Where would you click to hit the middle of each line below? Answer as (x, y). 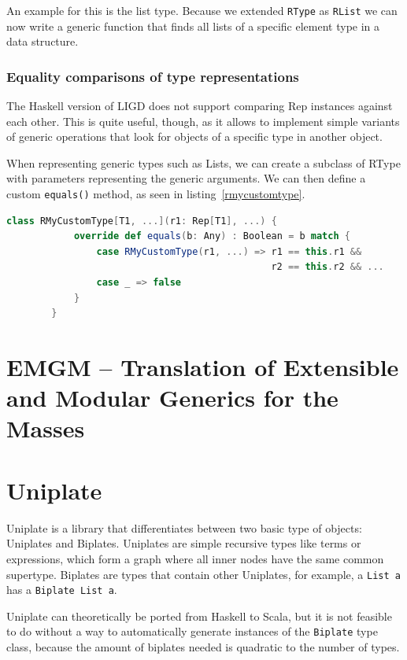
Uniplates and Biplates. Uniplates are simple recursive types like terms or (184, 543)
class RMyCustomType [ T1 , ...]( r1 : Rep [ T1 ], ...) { (142, 221)
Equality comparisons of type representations (153, 76)
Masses (46, 428)
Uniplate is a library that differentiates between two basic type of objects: (184, 527)
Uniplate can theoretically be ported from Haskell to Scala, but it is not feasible (199, 616)
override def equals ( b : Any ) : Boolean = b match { (212, 236)
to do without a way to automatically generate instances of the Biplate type (192, 631)
